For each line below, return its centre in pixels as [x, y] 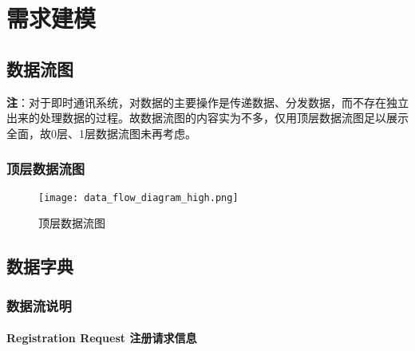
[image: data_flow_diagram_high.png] [138, 197]
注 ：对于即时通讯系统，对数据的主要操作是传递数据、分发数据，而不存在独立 [207, 102]
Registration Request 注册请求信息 [102, 338]
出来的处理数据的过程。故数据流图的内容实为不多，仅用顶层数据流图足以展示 [207, 118]
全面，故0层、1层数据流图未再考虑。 [101, 133]
